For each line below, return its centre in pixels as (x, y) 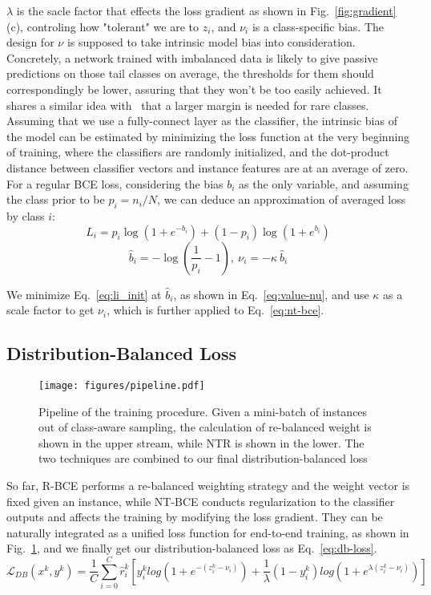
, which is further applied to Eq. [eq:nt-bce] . (215, 310)
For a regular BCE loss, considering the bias (115, 183)
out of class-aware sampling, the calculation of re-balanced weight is (205, 427)
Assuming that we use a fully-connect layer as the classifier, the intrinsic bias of (202, 121)
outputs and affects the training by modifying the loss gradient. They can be (195, 517)
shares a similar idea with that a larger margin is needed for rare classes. (188, 105)
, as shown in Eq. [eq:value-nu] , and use (271, 294)
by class (26, 215)
